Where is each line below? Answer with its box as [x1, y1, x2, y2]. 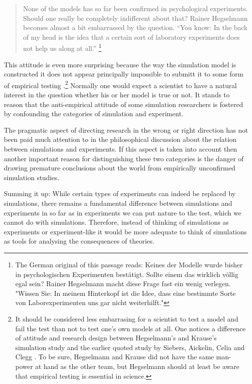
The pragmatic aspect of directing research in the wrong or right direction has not [4, 124, 248, 135]
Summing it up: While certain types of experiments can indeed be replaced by [4, 188, 236, 199]
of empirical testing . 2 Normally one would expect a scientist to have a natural [4, 78, 237, 90]
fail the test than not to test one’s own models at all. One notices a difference [15, 323, 246, 333]
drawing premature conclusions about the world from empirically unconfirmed [4, 163, 236, 173]
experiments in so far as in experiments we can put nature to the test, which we [4, 207, 241, 217]
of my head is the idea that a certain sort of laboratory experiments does [23, 31, 240, 42]
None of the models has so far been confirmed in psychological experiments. [23, 3, 248, 13]
